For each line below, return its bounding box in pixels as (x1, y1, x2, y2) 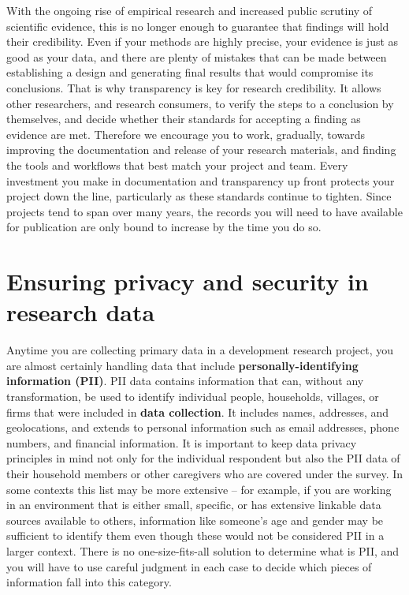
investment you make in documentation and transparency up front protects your (6, 172, 395, 189)
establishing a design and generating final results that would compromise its (6, 64, 374, 80)
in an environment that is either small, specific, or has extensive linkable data (6, 496, 381, 513)
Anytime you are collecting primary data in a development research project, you (6, 342, 394, 358)
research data (6, 296, 155, 328)
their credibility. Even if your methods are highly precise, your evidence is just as (6, 33, 399, 50)
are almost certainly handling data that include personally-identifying (6, 357, 359, 373)
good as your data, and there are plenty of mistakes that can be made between (6, 48, 387, 65)
